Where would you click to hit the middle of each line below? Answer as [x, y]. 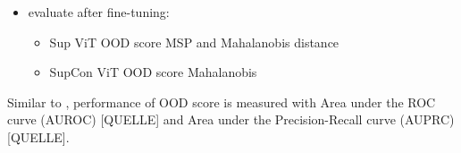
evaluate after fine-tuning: [99, 12]
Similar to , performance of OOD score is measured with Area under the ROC [222, 102]
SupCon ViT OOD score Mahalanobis [153, 72]
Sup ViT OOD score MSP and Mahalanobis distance [194, 42]
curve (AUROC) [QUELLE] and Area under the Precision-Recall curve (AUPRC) [231, 119]
